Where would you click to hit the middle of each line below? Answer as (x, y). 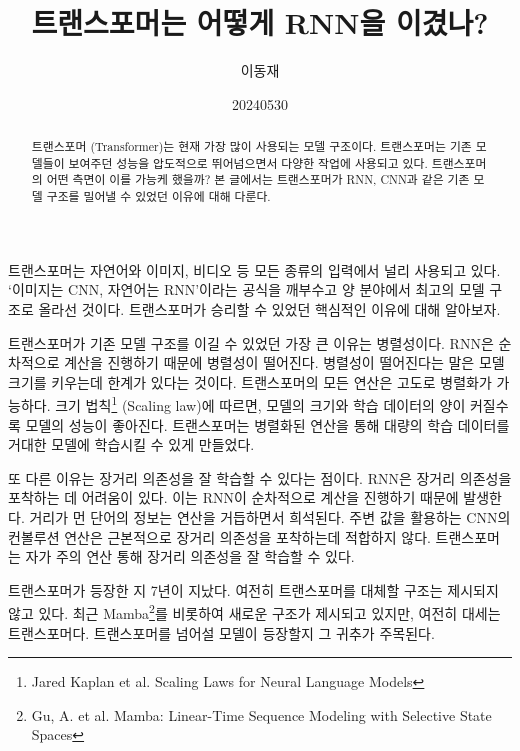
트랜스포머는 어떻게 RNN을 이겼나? (260, 22)
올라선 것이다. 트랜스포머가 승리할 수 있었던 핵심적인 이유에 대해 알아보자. (269, 308)
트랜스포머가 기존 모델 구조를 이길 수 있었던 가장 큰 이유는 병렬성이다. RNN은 (251, 342)
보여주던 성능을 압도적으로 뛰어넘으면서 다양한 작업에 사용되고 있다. (248, 162)
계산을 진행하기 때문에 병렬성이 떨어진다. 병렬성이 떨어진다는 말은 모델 (284, 362)
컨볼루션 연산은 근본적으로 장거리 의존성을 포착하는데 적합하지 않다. (219, 536)
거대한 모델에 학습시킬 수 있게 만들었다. (131, 444)
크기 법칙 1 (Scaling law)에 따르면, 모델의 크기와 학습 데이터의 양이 (260, 403)
